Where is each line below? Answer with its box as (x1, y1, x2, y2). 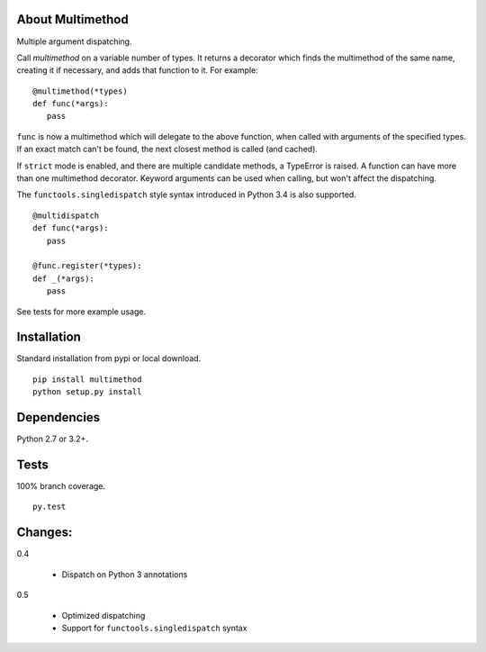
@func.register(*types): (32, 261, 142, 271)
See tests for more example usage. (16, 306, 147, 317)
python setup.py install (32, 387, 142, 397)
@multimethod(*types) (32, 86, 128, 96)
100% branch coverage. (16, 481, 106, 492)
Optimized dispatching (61, 610, 146, 620)
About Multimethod (16, 12, 130, 27)
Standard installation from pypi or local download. (16, 353, 202, 364)
